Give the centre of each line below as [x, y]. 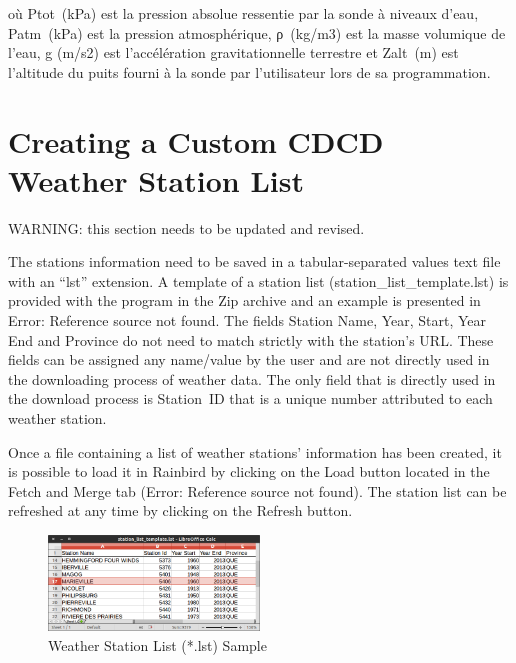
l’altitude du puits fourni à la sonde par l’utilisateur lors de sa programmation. [249, 71]
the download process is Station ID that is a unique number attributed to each [250, 398]
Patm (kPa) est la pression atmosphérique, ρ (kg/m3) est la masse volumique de [257, 32]
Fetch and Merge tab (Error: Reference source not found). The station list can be [257, 490]
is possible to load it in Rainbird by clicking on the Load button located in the [249, 471]
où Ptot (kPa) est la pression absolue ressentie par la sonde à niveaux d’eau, [243, 13]
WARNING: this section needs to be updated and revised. [186, 227]
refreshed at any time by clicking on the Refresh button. [180, 510]
